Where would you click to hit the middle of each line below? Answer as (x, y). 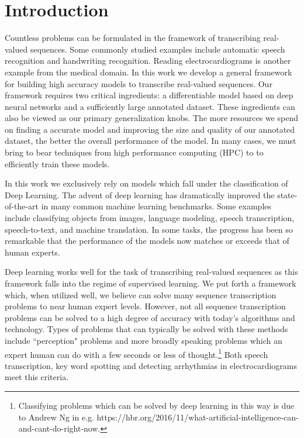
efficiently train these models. (57, 163)
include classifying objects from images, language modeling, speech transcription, (150, 218)
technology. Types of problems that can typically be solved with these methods (146, 329)
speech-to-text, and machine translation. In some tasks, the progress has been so (149, 229)
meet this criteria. (37, 377)
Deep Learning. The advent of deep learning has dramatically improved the (140, 194)
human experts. (32, 252)
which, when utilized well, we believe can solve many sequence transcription (141, 294)
